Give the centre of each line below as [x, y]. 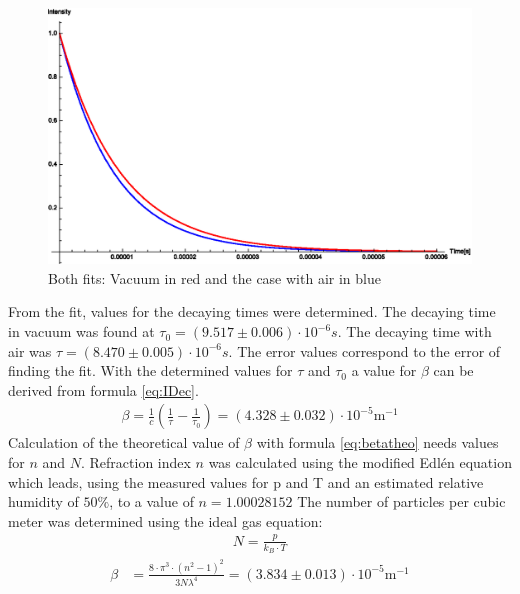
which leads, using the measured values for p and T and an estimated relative [246, 481]
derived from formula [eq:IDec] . [103, 389]
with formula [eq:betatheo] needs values [377, 442]
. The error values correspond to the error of [364, 350]
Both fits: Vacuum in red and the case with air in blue [214, 277]
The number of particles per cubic [401, 501]
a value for [384, 370]
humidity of [43, 501]
